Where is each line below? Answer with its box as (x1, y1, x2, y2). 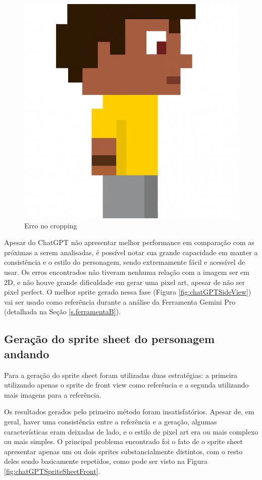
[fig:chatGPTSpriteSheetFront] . (4, 465, 100, 476)
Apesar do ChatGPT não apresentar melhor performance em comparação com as (4, 237, 254, 248)
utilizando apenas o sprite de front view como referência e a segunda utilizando (4, 379, 249, 390)
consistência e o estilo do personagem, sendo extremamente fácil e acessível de (4, 257, 245, 267)
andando (4, 346, 49, 361)
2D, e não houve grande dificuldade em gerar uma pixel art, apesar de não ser (4, 276, 245, 287)
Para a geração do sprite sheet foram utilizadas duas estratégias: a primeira (4, 369, 238, 380)
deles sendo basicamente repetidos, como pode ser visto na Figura (4, 456, 207, 466)
